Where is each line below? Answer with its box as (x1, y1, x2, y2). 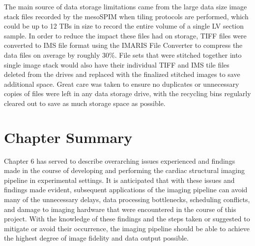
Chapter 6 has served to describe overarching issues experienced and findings (4, 155, 235, 166)
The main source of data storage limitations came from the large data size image (4, 1, 247, 11)
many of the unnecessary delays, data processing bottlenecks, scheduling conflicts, (4, 194, 250, 205)
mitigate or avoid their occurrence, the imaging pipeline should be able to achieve (4, 223, 250, 233)
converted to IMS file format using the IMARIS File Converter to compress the (4, 40, 243, 50)
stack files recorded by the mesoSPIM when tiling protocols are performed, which (4, 11, 249, 21)
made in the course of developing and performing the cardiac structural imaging (4, 165, 245, 176)
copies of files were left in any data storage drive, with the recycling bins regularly (4, 88, 251, 99)
